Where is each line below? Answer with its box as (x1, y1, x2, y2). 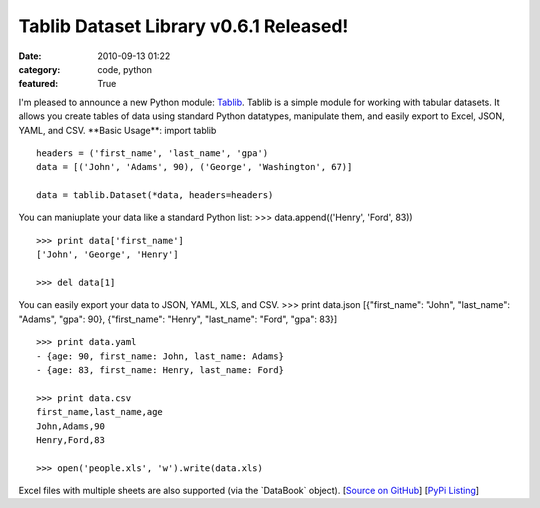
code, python (97, 63, 152, 75)
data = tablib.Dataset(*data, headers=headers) (36, 190, 274, 201)
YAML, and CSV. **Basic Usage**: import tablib (18, 124, 217, 136)
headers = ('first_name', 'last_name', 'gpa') (36, 147, 269, 159)
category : (18, 63, 61, 75)
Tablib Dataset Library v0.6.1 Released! (18, 15, 349, 37)
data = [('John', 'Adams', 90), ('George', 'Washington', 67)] (36, 161, 353, 173)
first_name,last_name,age (36, 406, 164, 418)
